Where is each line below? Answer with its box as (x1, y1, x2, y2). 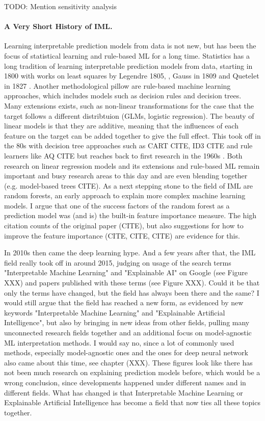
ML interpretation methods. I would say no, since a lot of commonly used (4, 337, 234, 348)
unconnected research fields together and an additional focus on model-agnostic (4, 327, 252, 338)
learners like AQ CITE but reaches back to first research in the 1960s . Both (4, 150, 243, 161)
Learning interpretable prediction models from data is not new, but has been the (4, 40, 256, 51)
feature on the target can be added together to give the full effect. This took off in (4, 130, 261, 141)
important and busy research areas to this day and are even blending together (4, 170, 248, 181)
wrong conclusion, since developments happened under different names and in (4, 377, 246, 387)
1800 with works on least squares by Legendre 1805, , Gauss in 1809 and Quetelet (4, 70, 259, 81)
